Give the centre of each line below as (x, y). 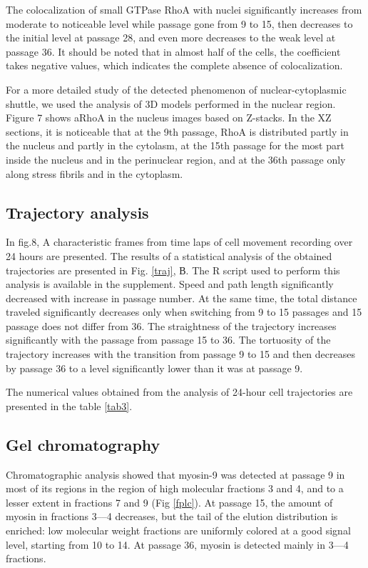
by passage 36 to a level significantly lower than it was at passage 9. (154, 368)
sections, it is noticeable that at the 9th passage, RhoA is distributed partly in (177, 131)
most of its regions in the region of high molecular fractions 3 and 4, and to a (175, 488)
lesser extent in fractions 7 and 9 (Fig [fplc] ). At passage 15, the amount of (169, 502)
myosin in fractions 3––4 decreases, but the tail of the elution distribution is (172, 516)
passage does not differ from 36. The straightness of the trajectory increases (171, 325)
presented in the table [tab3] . (69, 405)
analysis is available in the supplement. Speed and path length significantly (170, 284)
